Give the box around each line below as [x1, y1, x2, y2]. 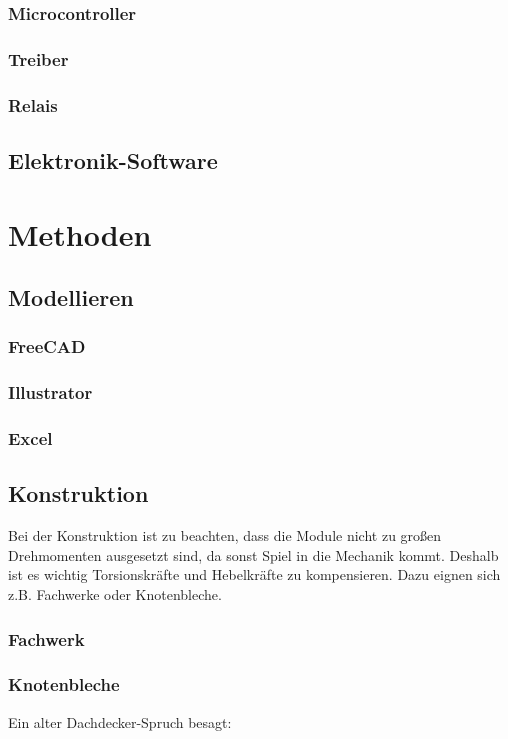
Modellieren [8, 282, 134, 313]
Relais [8, 92, 58, 117]
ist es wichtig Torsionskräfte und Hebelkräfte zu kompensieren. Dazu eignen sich [8, 564, 501, 585]
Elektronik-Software [8, 144, 218, 175]
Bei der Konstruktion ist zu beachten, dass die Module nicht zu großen [8, 525, 442, 546]
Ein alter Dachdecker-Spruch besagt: [8, 711, 232, 732]
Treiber [8, 46, 69, 71]
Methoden [8, 213, 152, 254]
